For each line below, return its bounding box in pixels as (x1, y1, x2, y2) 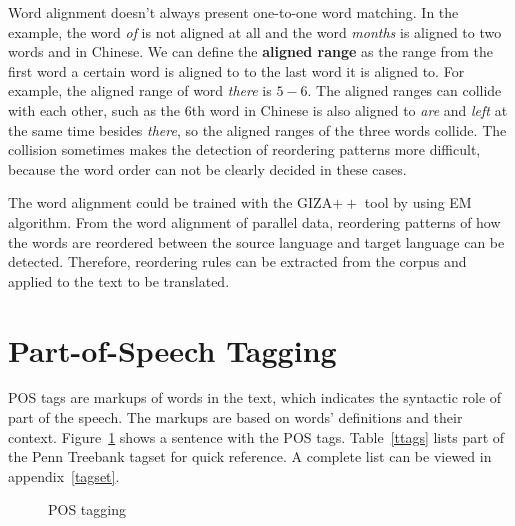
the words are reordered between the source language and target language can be (8, 231, 505, 252)
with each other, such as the (8, 99, 181, 120)
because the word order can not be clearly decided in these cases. (8, 158, 407, 179)
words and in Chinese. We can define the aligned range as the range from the (8, 41, 494, 62)
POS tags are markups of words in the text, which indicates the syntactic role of (8, 387, 502, 408)
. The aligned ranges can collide (307, 80, 502, 101)
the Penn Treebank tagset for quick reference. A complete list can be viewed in (8, 446, 492, 467)
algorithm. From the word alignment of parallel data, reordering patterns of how (8, 211, 501, 232)
